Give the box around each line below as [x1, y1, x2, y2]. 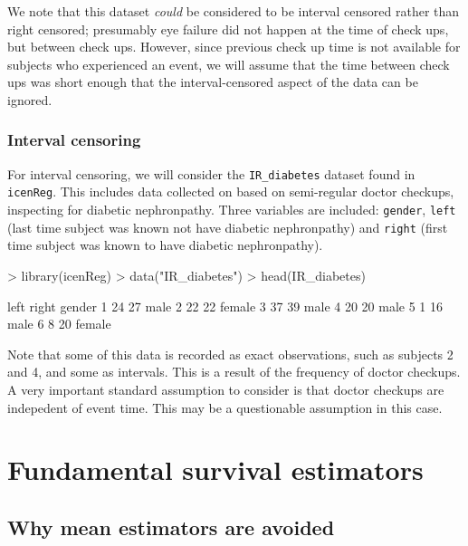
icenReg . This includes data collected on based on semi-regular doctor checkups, [7, 182, 454, 201]
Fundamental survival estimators [7, 451, 424, 488]
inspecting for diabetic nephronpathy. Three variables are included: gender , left [7, 200, 456, 219]
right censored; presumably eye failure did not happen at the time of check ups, [7, 19, 449, 38]
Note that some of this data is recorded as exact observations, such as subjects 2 [7, 344, 454, 363]
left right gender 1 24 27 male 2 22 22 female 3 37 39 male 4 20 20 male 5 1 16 [7, 296, 444, 315]
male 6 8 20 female [7, 314, 111, 333]
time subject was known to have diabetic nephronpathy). [7, 235, 323, 254]
